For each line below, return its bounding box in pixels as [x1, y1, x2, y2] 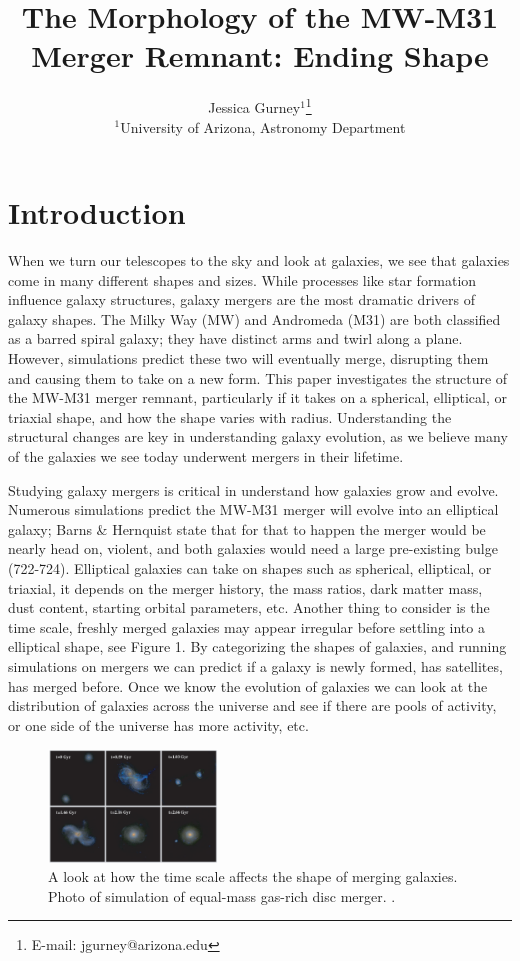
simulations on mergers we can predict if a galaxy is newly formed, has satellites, [8, 655, 503, 676]
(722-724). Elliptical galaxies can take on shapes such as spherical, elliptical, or [8, 558, 492, 578]
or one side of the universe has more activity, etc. [8, 714, 309, 735]
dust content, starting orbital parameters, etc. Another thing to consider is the [8, 597, 490, 618]
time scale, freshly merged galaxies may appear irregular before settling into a [8, 616, 485, 637]
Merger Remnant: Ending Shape [31, 35, 489, 76]
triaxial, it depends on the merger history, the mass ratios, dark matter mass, [8, 577, 483, 598]
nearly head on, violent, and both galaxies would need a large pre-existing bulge [8, 538, 498, 559]
